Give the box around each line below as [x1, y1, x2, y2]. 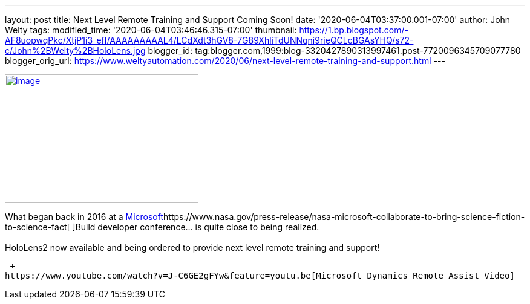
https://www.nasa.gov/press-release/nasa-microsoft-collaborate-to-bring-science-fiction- [163, 212, 525, 222]
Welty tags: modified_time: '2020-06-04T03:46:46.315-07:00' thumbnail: [5, 25, 297, 35]
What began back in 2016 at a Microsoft [5, 212, 164, 222]
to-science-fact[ [5, 222, 70, 232]
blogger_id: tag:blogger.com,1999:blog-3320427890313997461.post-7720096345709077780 [148, 45, 521, 56]
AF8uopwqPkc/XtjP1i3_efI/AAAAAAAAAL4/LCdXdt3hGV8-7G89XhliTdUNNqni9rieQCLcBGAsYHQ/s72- [5, 35, 414, 45]
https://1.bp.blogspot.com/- [299, 25, 408, 35]
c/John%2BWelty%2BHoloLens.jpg [5, 45, 146, 56]
